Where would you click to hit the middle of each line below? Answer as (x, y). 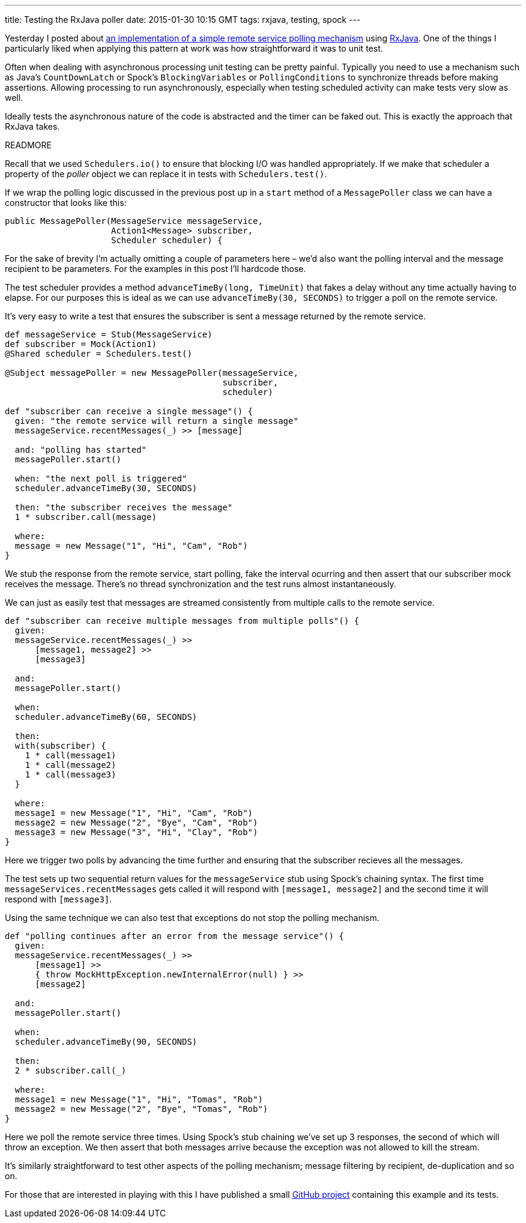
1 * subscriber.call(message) (86, 517)
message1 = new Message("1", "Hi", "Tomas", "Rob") (139, 1099)
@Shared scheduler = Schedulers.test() (98, 354)
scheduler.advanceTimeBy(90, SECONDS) (106, 1042)
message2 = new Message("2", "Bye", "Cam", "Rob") (136, 823)
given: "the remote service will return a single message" (156, 421)
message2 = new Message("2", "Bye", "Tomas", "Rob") (141, 1109)
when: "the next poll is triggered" (101, 479)
